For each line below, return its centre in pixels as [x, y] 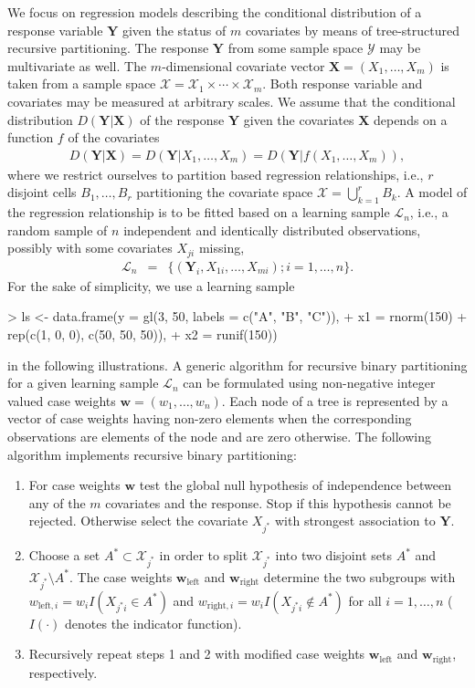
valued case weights [62, 400]
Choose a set [64, 555]
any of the [57, 502]
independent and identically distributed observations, [272, 229]
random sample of [58, 229]
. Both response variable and [343, 83]
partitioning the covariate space [225, 192]
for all [365, 600]
